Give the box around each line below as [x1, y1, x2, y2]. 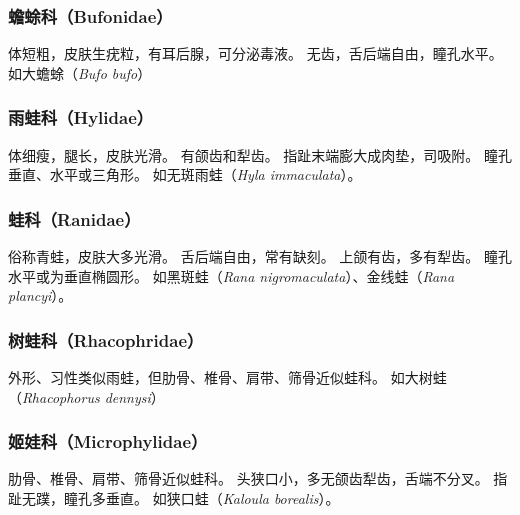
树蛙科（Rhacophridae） [8, 327, 204, 352]
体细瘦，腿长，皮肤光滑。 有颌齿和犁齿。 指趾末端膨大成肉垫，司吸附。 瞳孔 [8, 144, 512, 165]
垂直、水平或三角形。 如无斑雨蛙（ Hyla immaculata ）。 [8, 164, 362, 185]
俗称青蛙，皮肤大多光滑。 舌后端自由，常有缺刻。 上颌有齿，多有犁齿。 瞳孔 [8, 246, 512, 267]
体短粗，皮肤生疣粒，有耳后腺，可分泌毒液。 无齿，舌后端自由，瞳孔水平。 [8, 43, 503, 64]
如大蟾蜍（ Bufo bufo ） [8, 62, 152, 83]
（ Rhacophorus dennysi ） [8, 386, 165, 407]
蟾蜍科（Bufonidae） [8, 3, 173, 28]
